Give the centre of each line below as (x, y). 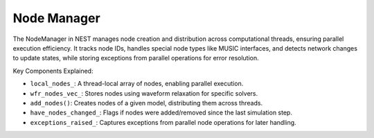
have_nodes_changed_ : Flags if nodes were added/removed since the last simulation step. (161, 113)
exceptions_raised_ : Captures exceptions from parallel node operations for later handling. (163, 122)
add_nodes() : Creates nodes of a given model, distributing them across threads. (146, 103)
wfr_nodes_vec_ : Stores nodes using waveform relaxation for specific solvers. (144, 93)
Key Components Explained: (53, 71)
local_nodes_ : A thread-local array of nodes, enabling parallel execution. (137, 84)
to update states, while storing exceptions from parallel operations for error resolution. (136, 58)
